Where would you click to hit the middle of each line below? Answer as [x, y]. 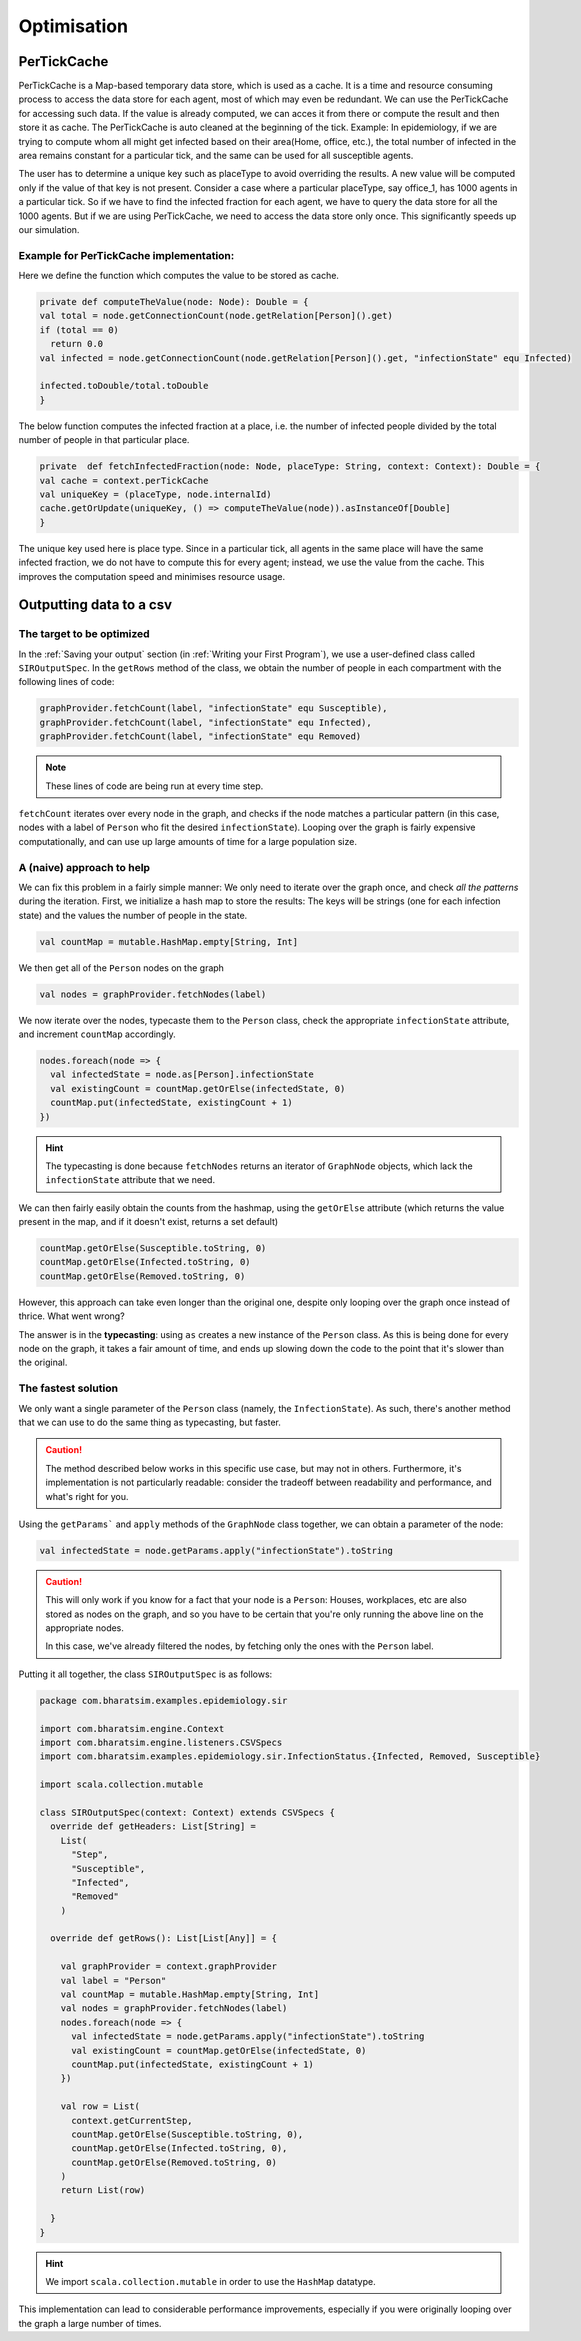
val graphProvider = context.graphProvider [168, 1966]
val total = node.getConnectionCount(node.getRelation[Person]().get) [216, 316]
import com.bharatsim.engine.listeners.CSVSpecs [161, 1742]
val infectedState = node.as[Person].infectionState [182, 1074]
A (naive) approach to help [84, 867]
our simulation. [49, 229]
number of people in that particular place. [104, 440]
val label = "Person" [113, 1980]
